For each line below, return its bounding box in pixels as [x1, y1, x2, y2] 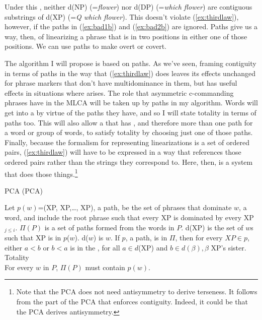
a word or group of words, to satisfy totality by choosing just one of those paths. [5, 127, 253, 138]
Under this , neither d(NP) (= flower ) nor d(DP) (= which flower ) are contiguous [5, 2, 252, 12]
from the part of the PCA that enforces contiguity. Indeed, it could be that [16, 296, 248, 306]
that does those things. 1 [5, 167, 78, 179]
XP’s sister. [211, 242, 246, 252]
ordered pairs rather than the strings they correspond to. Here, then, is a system [5, 156, 253, 167]
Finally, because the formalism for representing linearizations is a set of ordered [5, 137, 250, 147]
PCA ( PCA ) [5, 185, 43, 196]
